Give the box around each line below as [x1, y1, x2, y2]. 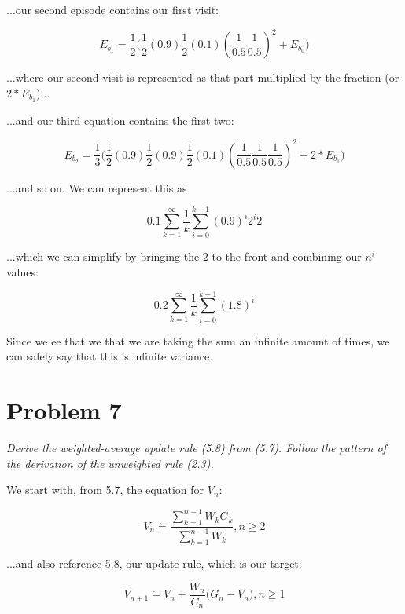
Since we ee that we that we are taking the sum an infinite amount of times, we [6, 332, 390, 349]
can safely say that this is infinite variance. [6, 348, 213, 364]
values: [6, 263, 39, 280]
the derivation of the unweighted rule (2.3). [6, 455, 214, 471]
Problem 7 [6, 394, 122, 426]
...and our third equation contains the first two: [6, 111, 234, 128]
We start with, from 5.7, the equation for [6, 481, 204, 498]
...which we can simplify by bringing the [6, 248, 200, 265]
